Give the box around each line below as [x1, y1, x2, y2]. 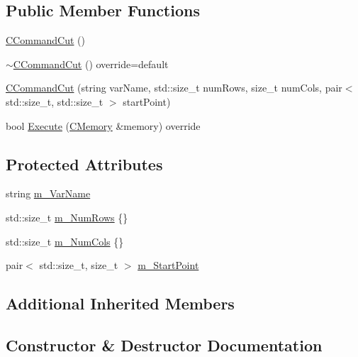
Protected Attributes [6, 153, 163, 175]
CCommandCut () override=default [13, 56, 169, 71]
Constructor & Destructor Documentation [6, 334, 323, 356]
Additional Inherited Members [6, 292, 235, 314]
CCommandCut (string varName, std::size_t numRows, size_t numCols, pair [6, 80, 342, 95]
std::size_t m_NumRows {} [6, 209, 128, 224]
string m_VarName [6, 186, 91, 201]
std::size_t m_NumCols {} [6, 234, 124, 248]
